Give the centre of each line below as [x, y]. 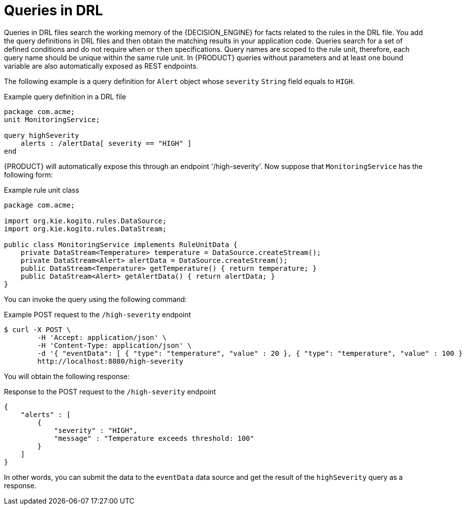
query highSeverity [42, 135]
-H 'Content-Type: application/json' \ [115, 345]
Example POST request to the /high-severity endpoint [97, 314]
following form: [28, 174]
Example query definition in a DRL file [65, 96]
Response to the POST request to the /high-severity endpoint [110, 391]
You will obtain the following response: [67, 376]
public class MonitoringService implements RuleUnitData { [121, 244]
